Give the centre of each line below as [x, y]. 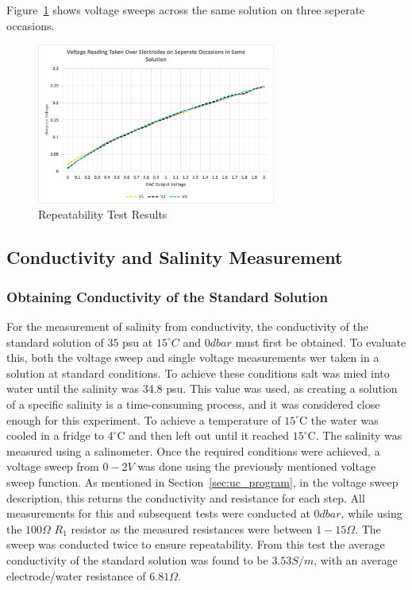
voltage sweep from [53, 466]
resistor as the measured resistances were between [192, 528]
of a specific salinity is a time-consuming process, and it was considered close [193, 404]
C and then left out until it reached [203, 435]
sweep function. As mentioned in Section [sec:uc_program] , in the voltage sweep [202, 482]
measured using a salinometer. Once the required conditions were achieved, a [193, 450]
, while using [372, 513]
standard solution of [55, 342]
